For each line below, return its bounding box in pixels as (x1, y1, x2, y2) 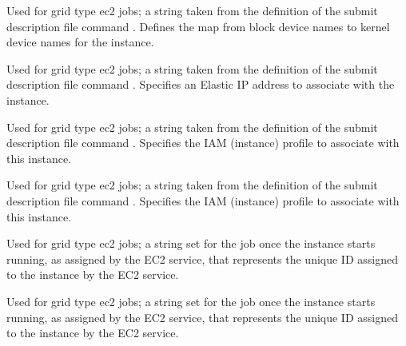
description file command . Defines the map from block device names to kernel (6, 18, 390, 34)
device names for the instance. (6, 34, 154, 50)
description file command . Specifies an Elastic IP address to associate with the (6, 76, 395, 93)
